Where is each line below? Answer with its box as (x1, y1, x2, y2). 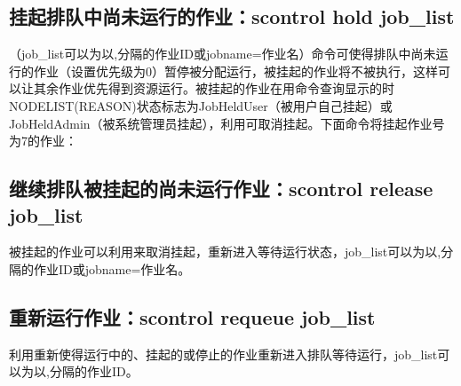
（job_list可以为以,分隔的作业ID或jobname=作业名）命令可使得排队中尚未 (9, 44, 436, 63)
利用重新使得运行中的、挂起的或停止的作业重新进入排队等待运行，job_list (9, 344, 438, 363)
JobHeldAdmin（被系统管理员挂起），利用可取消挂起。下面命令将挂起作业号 (9, 114, 445, 132)
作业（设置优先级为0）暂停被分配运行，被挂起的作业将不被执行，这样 (33, 61, 438, 80)
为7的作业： (9, 131, 77, 150)
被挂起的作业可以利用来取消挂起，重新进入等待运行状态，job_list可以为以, (9, 242, 441, 261)
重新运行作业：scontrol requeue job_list (9, 303, 376, 330)
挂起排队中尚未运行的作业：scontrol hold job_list (9, 3, 455, 30)
